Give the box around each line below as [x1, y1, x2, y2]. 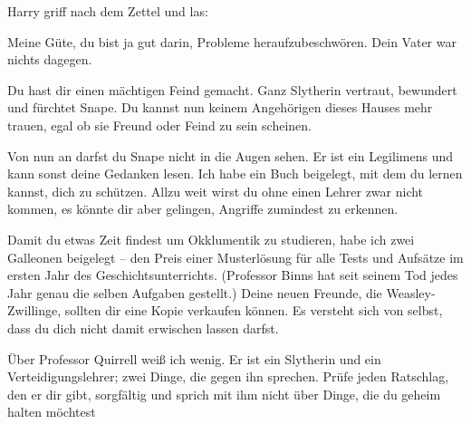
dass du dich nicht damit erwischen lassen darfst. [7, 318, 279, 337]
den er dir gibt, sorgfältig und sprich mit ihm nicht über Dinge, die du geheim [7, 384, 441, 403]
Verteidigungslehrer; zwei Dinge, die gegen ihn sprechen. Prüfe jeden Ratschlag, [7, 367, 449, 386]
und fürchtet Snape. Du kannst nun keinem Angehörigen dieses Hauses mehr [7, 98, 433, 117]
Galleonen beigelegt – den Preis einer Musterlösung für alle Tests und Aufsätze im [7, 247, 464, 266]
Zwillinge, [7, 301, 62, 320]
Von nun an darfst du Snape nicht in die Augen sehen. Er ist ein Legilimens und [7, 146, 453, 165]
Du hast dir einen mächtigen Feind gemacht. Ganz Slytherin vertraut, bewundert [7, 80, 457, 99]
